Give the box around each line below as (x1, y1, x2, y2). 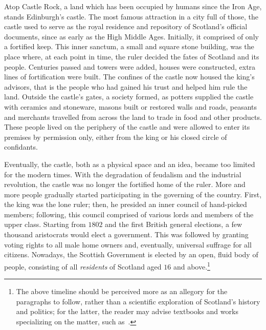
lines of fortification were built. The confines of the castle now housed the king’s (4, 71, 255, 82)
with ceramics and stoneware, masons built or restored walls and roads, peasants (4, 101, 257, 112)
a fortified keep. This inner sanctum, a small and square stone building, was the (4, 41, 254, 52)
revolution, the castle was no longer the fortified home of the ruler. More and (4, 179, 246, 190)
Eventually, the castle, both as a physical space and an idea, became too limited (4, 158, 255, 169)
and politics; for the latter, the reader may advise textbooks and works (16, 306, 238, 317)
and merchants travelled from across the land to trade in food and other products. (4, 111, 262, 122)
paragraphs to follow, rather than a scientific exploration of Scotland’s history (16, 296, 260, 306)
